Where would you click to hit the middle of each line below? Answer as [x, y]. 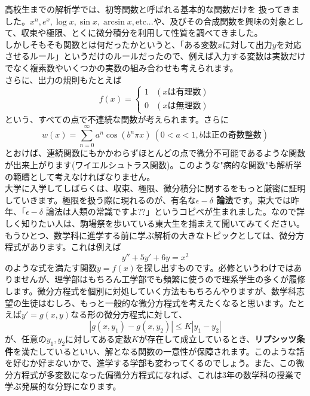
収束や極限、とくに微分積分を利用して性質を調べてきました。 [142, 33]
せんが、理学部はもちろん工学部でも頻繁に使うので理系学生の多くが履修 [163, 279]
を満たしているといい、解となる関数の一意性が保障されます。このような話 [159, 351]
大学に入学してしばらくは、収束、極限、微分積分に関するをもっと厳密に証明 [155, 188]
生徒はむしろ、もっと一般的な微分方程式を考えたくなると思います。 [155, 302]
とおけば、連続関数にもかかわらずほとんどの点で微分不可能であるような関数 [155, 153]
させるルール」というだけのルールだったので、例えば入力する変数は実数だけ [155, 56]
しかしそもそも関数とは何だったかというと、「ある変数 [111, 44]
